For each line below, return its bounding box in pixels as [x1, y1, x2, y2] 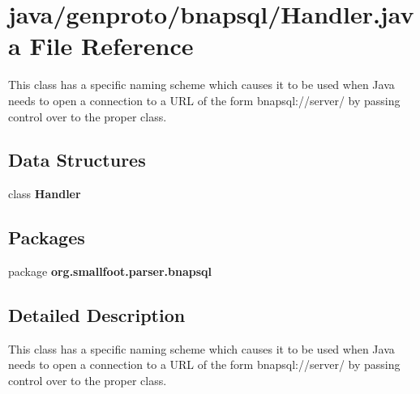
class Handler [8, 185, 81, 202]
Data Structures [8, 147, 146, 172]
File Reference [29, 29, 194, 62]
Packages [8, 225, 85, 250]
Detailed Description [8, 303, 186, 328]
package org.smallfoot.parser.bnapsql [8, 263, 212, 280]
